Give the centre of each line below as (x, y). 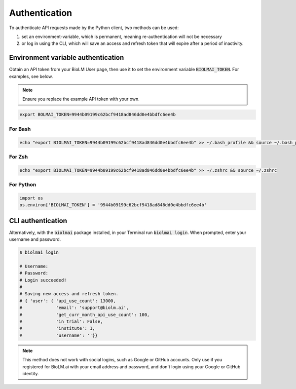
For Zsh (18, 156)
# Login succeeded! (43, 280)
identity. (31, 373)
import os (31, 198)
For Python (23, 185)
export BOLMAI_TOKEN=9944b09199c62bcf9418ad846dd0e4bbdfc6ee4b (98, 115)
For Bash (20, 129)
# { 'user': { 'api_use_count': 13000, (68, 301)
